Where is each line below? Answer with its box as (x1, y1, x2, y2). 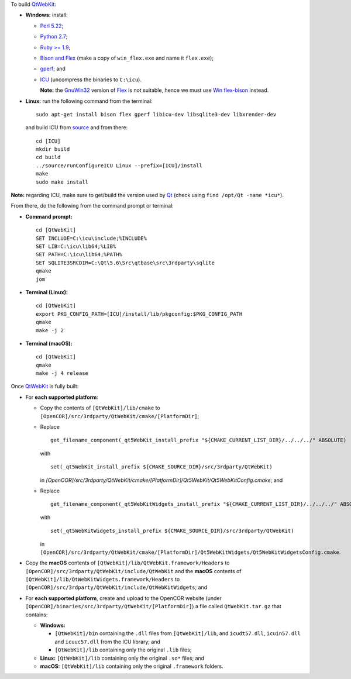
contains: (25, 611, 48, 618)
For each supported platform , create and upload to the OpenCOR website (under (25, 594, 222, 602)
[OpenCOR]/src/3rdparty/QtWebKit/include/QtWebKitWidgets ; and (25, 584, 208, 591)
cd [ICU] (36, 137, 61, 144)
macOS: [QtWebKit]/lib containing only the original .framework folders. (40, 663, 223, 670)
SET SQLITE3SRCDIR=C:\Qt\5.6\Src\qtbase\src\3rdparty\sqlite (36, 259, 215, 266)
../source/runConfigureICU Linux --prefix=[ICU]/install (36, 162, 203, 169)
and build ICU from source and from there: (25, 124, 128, 131)
